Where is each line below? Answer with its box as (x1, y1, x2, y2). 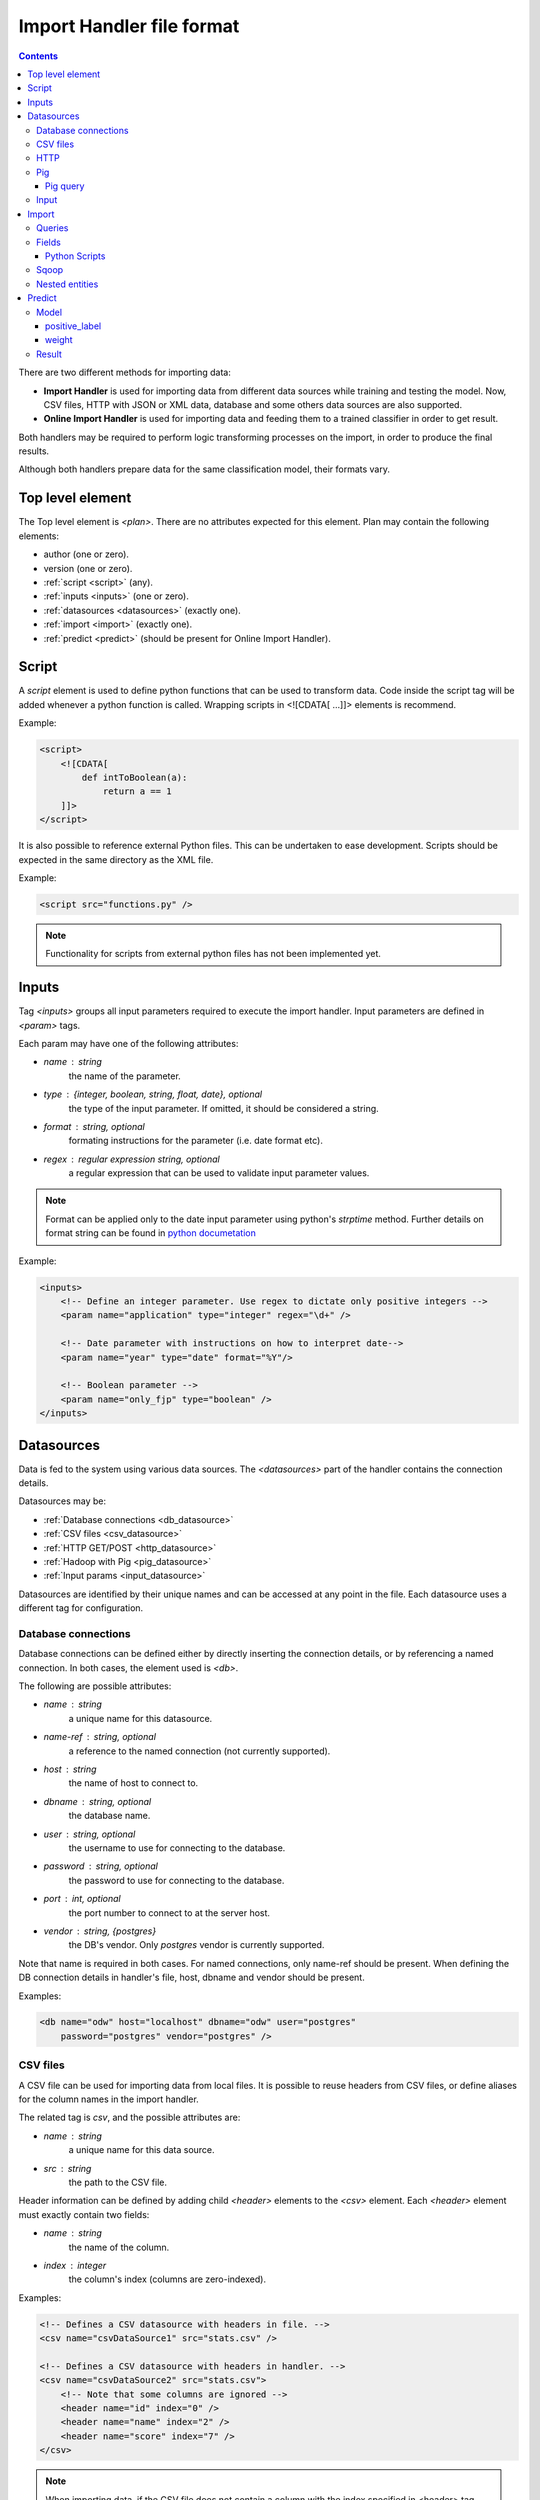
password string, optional (43, 1860, 159, 1872)
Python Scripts (45, 250, 106, 262)
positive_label (45, 320, 102, 332)
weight (45, 334, 74, 346)
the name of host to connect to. (68, 1777, 199, 1789)
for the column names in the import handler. (18, 2093, 199, 2105)
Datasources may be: (18, 1495, 107, 1507)
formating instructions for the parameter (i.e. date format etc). (68, 1135, 324, 1147)
